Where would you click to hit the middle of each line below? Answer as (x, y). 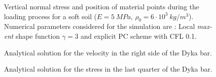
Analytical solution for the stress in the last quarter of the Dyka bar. (108, 69)
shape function (38, 36)
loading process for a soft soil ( (51, 16)
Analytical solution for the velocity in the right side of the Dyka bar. (108, 52)
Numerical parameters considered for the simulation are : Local (100, 26)
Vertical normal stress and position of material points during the (102, 6)
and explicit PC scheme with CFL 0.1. (139, 36)
